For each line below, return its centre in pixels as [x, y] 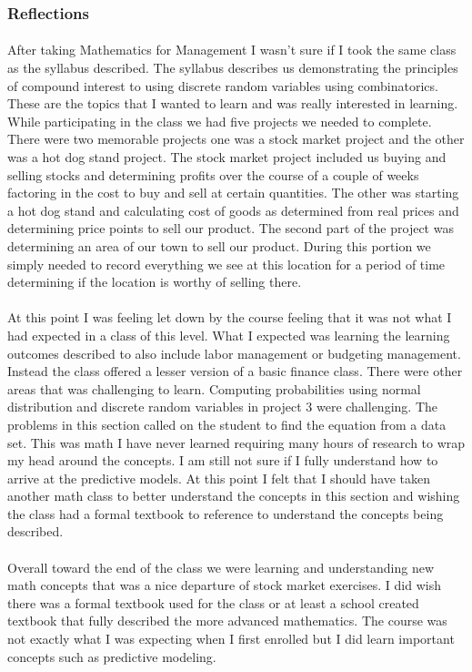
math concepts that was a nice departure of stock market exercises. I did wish [224, 585]
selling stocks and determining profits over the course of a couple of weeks [213, 174]
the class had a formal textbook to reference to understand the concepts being [226, 513]
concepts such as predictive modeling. [112, 656]
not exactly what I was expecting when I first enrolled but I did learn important [231, 639]
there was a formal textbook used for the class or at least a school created [213, 602]
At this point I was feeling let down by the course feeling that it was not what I [230, 317]
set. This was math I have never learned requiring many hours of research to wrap [236, 442]
